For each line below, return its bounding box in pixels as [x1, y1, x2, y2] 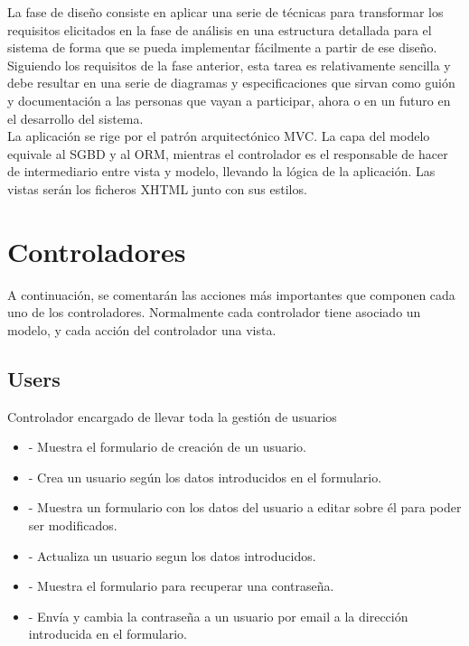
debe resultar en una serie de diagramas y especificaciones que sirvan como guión [7, 73, 455, 92]
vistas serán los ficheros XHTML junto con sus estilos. [7, 179, 307, 198]
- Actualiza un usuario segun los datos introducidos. [28, 546, 316, 565]
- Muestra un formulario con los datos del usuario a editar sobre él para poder [28, 498, 462, 517]
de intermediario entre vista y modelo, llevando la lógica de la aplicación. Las [7, 162, 436, 181]
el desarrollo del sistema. [7, 108, 144, 127]
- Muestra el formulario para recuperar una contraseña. [28, 576, 334, 595]
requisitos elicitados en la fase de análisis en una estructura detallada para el [7, 20, 432, 39]
